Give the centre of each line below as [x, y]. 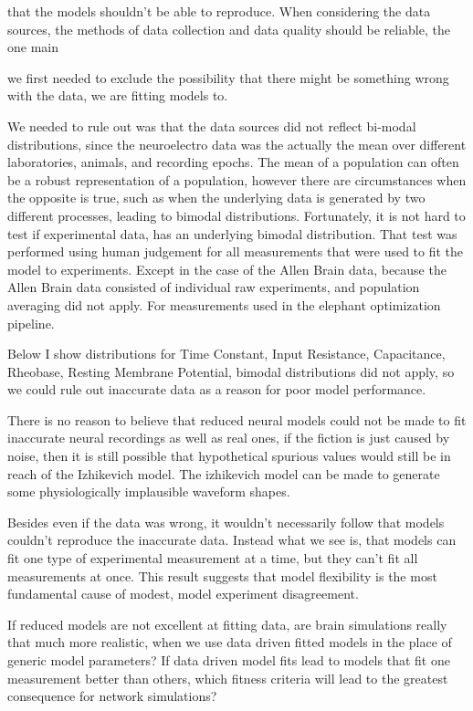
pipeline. [31, 323]
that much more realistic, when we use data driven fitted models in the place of [230, 642]
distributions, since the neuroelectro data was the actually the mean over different [237, 144]
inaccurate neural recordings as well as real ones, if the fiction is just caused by [229, 438]
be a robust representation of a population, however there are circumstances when [237, 179]
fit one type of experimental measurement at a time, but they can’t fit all [213, 558]
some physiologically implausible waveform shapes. [149, 491]
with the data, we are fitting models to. [118, 95]
